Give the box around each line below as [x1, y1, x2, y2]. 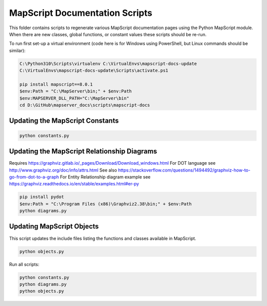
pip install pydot [19, 194, 64, 200]
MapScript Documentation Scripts [9, 7, 153, 18]
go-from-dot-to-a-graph [9, 174, 59, 180]
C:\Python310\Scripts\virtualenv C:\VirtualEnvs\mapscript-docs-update [19, 61, 197, 66]
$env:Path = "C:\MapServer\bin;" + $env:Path [19, 88, 132, 94]
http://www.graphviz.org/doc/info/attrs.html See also [9, 167, 117, 173]
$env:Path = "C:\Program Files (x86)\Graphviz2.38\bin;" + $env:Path [19, 201, 192, 207]
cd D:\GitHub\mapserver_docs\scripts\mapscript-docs [19, 102, 150, 108]
